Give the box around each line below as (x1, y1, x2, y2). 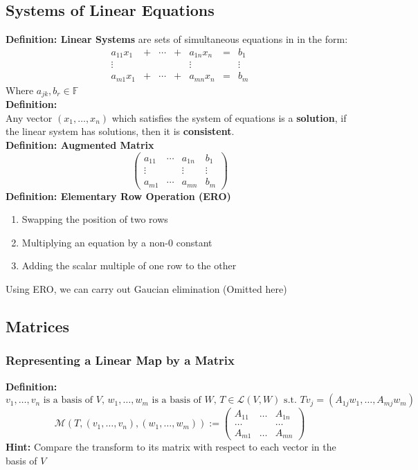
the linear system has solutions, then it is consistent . (6, 124, 235, 138)
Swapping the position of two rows (21, 212, 168, 226)
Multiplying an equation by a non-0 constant (21, 235, 212, 249)
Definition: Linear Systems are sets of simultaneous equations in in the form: (6, 32, 348, 46)
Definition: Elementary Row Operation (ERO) (6, 188, 231, 203)
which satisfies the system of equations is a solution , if (111, 110, 347, 125)
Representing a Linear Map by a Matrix (6, 352, 235, 369)
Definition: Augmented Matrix (6, 138, 154, 152)
